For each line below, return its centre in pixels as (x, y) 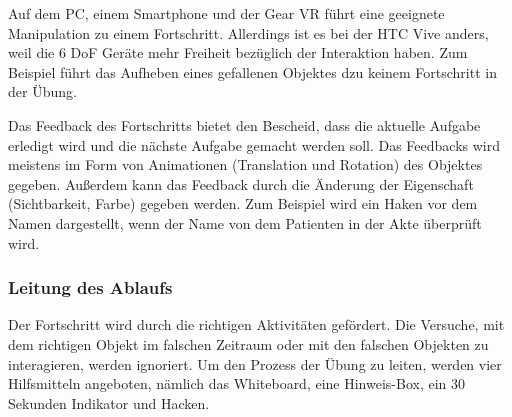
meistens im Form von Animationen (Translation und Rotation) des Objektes (245, 164)
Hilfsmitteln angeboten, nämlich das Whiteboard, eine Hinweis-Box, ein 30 (237, 383)
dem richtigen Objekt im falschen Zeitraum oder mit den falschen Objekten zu (248, 343)
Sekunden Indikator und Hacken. (109, 402)
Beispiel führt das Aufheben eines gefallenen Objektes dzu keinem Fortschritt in (252, 71)
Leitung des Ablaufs (90, 287)
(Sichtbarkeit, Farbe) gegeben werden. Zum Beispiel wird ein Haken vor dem (243, 203)
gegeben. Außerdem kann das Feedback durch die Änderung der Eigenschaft (241, 183)
